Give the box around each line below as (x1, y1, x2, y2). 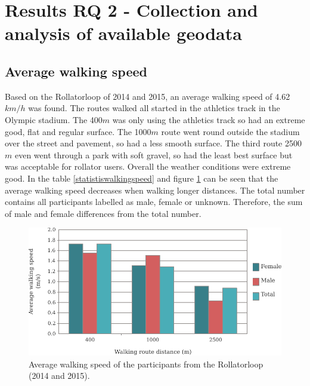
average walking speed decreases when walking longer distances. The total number (5, 183, 305, 196)
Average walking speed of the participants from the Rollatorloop (29, 357, 263, 370)
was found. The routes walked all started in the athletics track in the (28, 102, 280, 114)
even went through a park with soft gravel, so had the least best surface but (14, 148, 293, 161)
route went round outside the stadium (161, 125, 300, 137)
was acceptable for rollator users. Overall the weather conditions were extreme (5, 160, 291, 173)
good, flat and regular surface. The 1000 (5, 125, 151, 137)
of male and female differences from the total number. (5, 207, 201, 219)
